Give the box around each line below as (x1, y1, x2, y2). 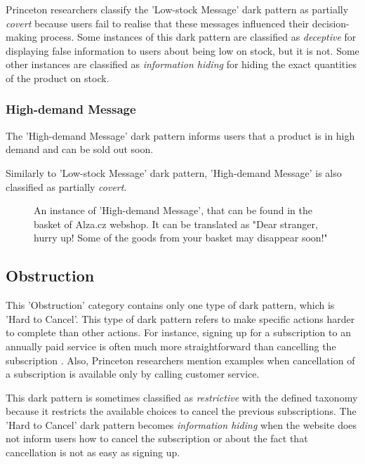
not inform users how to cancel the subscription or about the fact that (6, 431, 308, 446)
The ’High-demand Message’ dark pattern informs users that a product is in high (6, 128, 355, 142)
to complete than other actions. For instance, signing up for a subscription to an (6, 325, 351, 340)
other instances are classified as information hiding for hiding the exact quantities (6, 57, 357, 72)
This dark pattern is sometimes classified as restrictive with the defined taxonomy (6, 390, 358, 404)
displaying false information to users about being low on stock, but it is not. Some (6, 43, 359, 58)
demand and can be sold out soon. (6, 142, 154, 157)
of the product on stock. (6, 70, 109, 85)
